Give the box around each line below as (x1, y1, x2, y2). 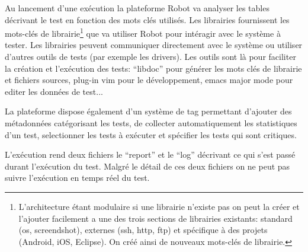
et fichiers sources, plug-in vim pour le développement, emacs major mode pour (5, 74, 293, 86)
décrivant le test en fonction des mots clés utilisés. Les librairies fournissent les (5, 13, 290, 25)
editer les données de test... (5, 85, 103, 97)
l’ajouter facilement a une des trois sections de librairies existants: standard (18, 212, 293, 224)
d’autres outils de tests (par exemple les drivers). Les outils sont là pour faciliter (5, 50, 296, 63)
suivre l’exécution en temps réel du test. (5, 171, 150, 184)
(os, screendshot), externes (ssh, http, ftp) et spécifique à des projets (18, 224, 268, 236)
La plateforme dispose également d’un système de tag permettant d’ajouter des (5, 105, 292, 117)
